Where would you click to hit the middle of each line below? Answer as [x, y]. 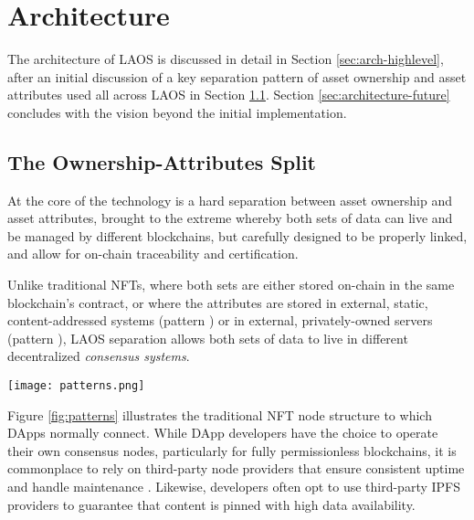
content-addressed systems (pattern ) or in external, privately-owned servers [220, 320]
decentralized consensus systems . [99, 356]
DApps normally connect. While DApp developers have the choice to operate [223, 433]
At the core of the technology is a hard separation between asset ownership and [230, 200]
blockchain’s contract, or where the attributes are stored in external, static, [218, 302]
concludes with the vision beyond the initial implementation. [177, 112]
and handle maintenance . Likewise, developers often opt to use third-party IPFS [234, 487]
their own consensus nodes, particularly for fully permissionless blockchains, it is [232, 450]
